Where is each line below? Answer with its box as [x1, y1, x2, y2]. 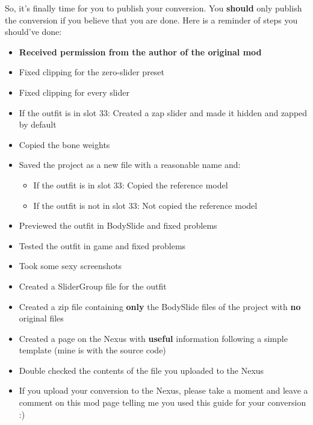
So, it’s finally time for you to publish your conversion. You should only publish [5, 2, 302, 14]
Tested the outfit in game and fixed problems [19, 239, 186, 252]
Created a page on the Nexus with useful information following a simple [19, 332, 288, 344]
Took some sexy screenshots [19, 259, 122, 272]
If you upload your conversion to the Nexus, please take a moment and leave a [19, 384, 308, 397]
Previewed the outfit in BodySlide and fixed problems [19, 219, 217, 232]
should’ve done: [5, 25, 62, 38]
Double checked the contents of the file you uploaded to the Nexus [19, 364, 264, 376]
